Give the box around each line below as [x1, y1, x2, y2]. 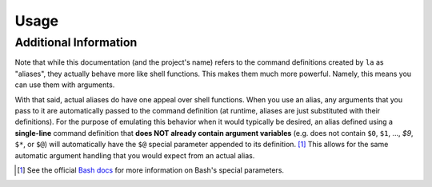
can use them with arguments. [14, 80, 115, 90]
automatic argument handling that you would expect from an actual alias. [14, 150, 255, 160]
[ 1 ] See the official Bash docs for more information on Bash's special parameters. [17, 165, 284, 175]
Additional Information [14, 35, 138, 50]
